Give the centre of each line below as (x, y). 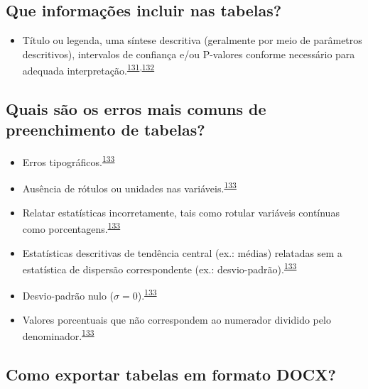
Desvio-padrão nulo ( (68, 296)
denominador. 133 (58, 335)
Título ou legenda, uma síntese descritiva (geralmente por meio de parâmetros (192, 40)
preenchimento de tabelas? (105, 130)
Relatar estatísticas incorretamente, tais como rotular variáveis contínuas (181, 212)
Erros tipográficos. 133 (69, 161)
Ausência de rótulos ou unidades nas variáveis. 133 (129, 187)
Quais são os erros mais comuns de (136, 109)
